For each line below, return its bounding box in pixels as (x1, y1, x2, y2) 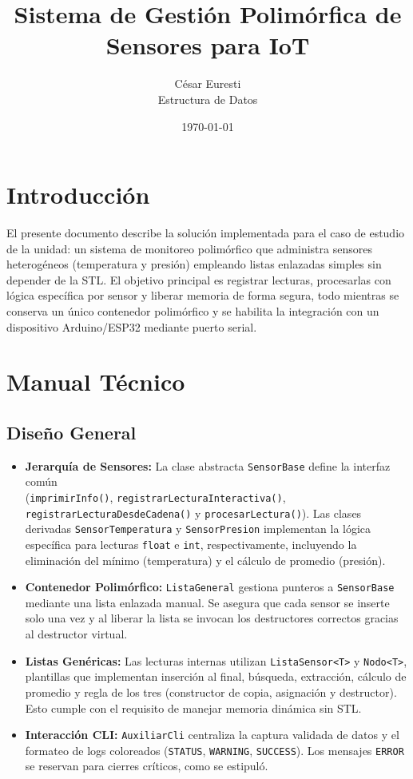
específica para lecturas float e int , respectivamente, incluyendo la (25, 535, 357, 552)
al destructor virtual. (25, 626, 128, 642)
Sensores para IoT (105, 29, 310, 62)
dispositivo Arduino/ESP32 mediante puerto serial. (6, 318, 257, 335)
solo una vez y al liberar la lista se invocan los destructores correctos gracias (25, 610, 399, 626)
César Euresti (174, 75, 241, 92)
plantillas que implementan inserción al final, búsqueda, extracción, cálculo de (25, 668, 407, 685)
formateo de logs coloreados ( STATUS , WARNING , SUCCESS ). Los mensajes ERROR (25, 741, 404, 758)
